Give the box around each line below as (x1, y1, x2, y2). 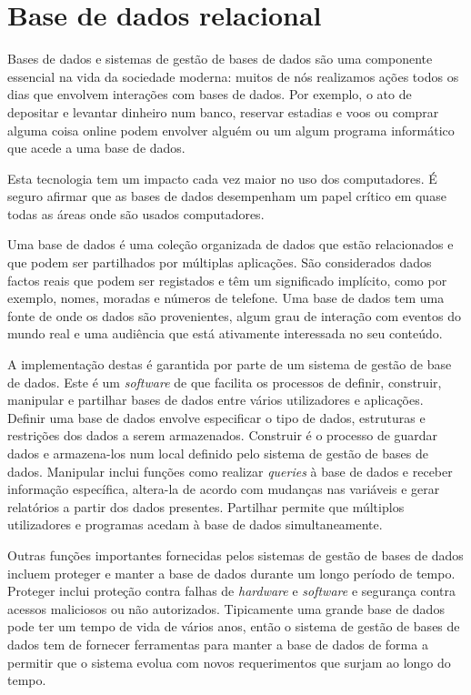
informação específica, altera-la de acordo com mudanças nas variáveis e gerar (7, 479, 440, 499)
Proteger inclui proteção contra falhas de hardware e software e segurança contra (7, 581, 456, 600)
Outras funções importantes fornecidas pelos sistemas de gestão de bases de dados (7, 545, 464, 564)
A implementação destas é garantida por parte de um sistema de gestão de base (7, 355, 452, 374)
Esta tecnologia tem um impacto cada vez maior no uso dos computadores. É (7, 168, 437, 187)
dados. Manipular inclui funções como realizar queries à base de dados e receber (7, 461, 453, 480)
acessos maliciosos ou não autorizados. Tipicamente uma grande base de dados (7, 599, 445, 618)
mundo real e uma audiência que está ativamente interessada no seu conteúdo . (7, 324, 443, 343)
